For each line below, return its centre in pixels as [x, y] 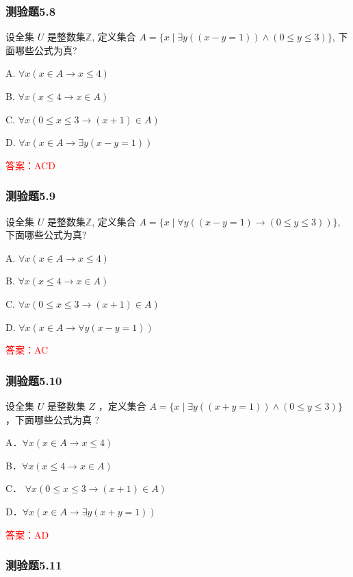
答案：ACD [30, 165]
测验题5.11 [34, 565]
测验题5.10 [34, 380]
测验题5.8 [31, 11]
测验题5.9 [31, 196]
